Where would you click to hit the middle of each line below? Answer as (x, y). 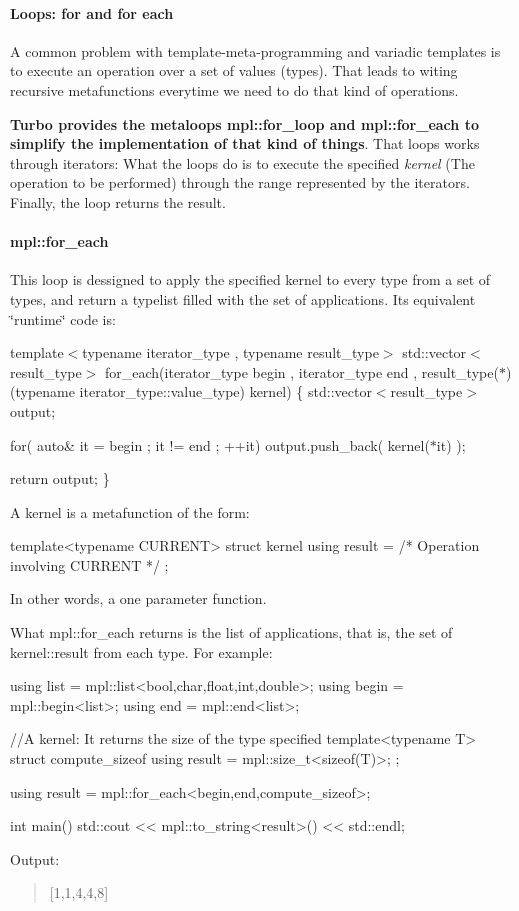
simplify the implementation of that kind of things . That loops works (245, 143)
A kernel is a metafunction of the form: (130, 511)
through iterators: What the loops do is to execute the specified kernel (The (242, 162)
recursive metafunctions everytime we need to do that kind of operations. (234, 89)
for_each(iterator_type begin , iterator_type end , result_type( (302, 371)
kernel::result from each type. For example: (141, 651)
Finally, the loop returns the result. (118, 201)
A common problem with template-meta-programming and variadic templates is (255, 50)
